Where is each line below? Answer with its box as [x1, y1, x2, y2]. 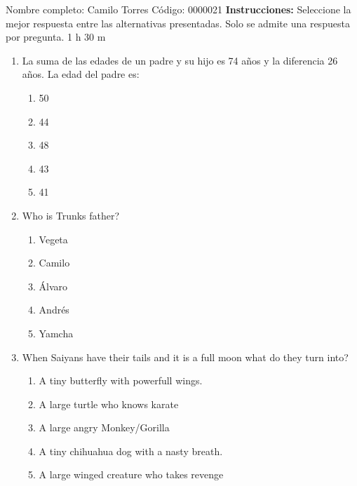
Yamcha [39, 325, 74, 340]
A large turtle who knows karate [39, 396, 179, 411]
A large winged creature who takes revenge [39, 467, 224, 482]
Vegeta [39, 231, 68, 246]
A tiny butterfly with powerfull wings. [39, 373, 203, 388]
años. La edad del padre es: [22, 67, 140, 81]
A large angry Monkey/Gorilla [39, 420, 170, 435]
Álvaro [39, 278, 68, 293]
